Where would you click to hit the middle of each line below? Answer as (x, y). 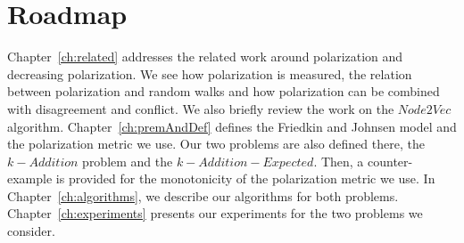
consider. (31, 231)
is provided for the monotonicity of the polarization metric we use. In (245, 178)
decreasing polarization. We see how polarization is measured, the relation (210, 73)
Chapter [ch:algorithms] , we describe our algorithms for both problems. (203, 195)
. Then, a (339, 161)
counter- (390, 161)
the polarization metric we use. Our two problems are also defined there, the (216, 144)
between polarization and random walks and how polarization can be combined (224, 91)
